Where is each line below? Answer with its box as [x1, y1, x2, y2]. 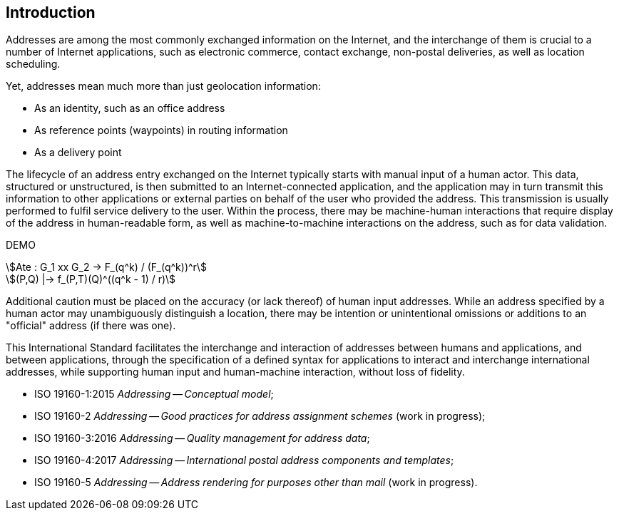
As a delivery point [34, 146, 122, 159]
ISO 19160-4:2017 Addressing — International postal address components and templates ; [34, 454, 454, 467]
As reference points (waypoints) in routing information [34, 124, 288, 137]
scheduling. [6, 58, 61, 71]
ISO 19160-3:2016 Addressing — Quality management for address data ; [34, 432, 370, 445]
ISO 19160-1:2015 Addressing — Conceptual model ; [34, 388, 274, 401]
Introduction [6, 4, 96, 21]
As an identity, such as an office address [34, 102, 225, 115]
